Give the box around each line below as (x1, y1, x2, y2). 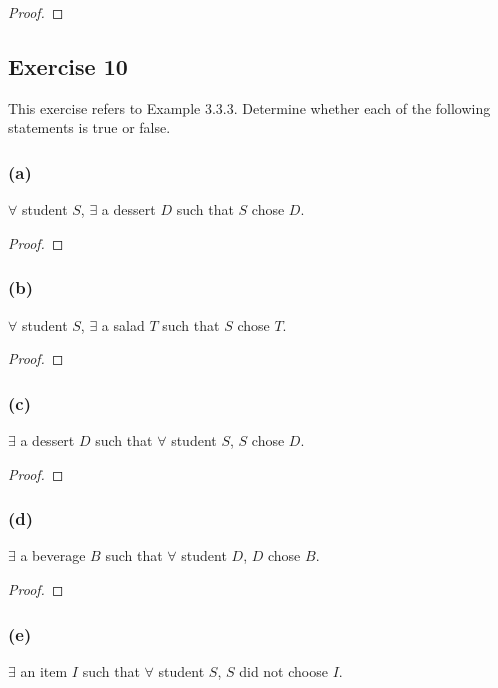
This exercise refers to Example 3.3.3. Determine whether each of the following (8, 97, 491, 118)
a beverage (20, 545, 86, 566)
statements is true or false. (8, 117, 171, 138)
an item (20, 660, 68, 681)
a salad (101, 314, 145, 335)
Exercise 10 (8, 50, 128, 81)
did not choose (239, 660, 328, 681)
